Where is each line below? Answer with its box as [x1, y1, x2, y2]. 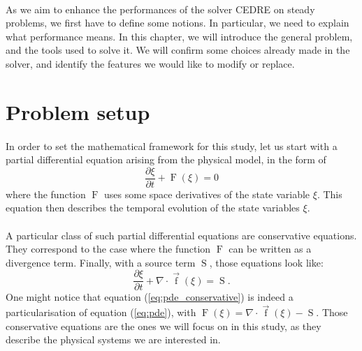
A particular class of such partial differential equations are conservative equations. [6, 227, 357, 242]
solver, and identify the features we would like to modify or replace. [6, 56, 295, 70]
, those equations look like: [209, 255, 324, 269]
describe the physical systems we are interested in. [6, 332, 221, 347]
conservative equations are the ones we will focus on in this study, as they [6, 318, 321, 333]
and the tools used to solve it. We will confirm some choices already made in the [6, 43, 350, 57]
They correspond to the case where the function [6, 241, 211, 256]
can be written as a [229, 241, 312, 256]
